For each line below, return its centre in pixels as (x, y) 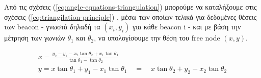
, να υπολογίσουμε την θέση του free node (157, 38)
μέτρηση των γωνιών (35, 38)
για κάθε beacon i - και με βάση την (187, 27)
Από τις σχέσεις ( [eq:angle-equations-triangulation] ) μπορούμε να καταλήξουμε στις (130, 7)
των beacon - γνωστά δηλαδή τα (52, 27)
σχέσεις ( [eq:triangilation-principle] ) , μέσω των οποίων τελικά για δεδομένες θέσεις (130, 16)
